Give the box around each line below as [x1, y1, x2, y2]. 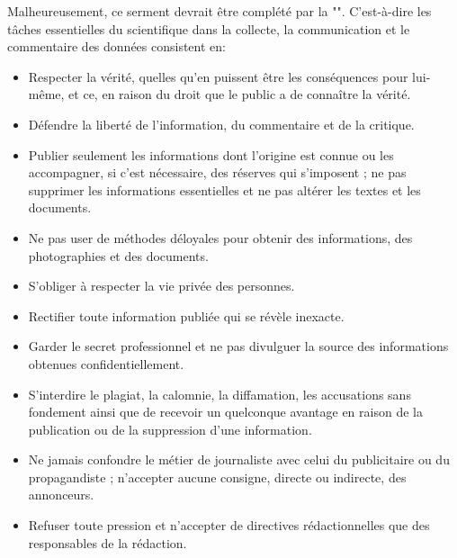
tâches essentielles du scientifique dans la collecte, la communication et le [7, 19, 410, 38]
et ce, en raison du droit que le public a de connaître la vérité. [68, 85, 411, 103]
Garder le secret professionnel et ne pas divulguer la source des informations [28, 337, 449, 355]
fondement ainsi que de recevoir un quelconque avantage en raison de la [28, 402, 423, 421]
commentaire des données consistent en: [7, 37, 226, 56]
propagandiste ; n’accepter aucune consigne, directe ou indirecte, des [28, 467, 407, 486]
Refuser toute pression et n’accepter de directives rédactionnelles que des [28, 516, 430, 535]
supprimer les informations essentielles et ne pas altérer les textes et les [28, 180, 421, 199]
